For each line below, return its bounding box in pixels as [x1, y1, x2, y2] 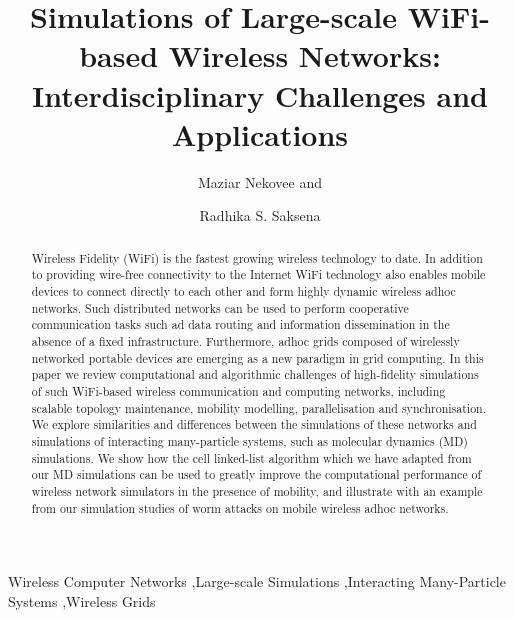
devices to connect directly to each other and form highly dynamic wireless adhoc [31, 282, 456, 299]
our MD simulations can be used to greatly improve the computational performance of [31, 466, 482, 483]
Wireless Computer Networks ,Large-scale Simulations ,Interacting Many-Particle [8, 571, 506, 592]
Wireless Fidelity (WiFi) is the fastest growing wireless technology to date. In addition [31, 249, 483, 266]
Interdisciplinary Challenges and [32, 74, 488, 115]
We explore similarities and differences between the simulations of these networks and [31, 416, 477, 433]
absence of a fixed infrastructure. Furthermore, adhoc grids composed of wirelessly [31, 332, 460, 349]
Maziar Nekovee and [197, 171, 323, 192]
